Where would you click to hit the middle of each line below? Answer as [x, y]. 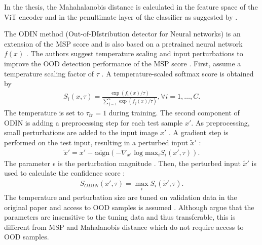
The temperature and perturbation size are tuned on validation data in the [121, 197]
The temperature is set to [44, 112]
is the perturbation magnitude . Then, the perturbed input [149, 163]
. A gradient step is [198, 132]
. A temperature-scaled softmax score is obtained [178, 73]
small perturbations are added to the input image [81, 132]
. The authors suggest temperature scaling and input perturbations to [135, 53]
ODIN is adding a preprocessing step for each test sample [93, 122]
